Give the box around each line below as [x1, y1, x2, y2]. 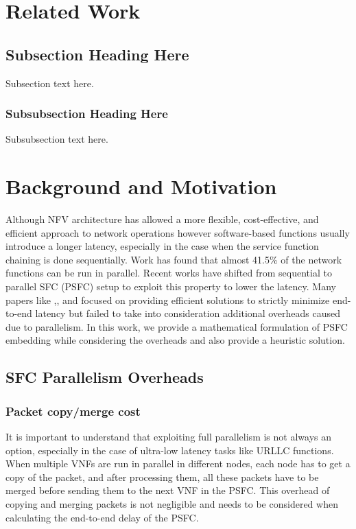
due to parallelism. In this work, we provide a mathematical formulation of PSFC [5, 319, 348, 333]
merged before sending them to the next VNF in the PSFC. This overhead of [5, 483, 330, 497]
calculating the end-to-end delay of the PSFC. [5, 510, 199, 524]
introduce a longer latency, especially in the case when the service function [5, 239, 319, 253]
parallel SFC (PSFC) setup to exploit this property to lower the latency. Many [5, 279, 336, 294]
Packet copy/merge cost [5, 402, 141, 419]
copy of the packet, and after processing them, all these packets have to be [5, 469, 319, 484]
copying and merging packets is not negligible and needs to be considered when [5, 497, 338, 511]
